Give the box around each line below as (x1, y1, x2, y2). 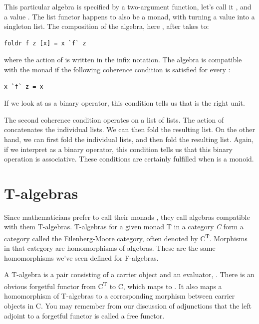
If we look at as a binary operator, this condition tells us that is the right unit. (4, 98, 245, 108)
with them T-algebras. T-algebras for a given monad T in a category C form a (4, 221, 244, 232)
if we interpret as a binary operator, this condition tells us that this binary (4, 144, 233, 154)
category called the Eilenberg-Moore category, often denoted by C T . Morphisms (4, 232, 248, 243)
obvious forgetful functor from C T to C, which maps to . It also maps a (4, 280, 222, 291)
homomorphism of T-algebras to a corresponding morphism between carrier (4, 291, 235, 301)
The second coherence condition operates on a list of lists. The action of (4, 114, 224, 125)
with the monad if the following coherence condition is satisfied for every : (4, 64, 231, 74)
